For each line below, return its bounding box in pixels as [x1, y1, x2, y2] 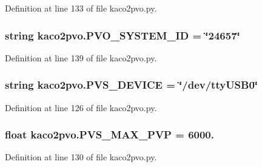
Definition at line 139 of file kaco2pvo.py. [5, 51, 157, 64]
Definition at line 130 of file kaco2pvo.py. [5, 151, 157, 163]
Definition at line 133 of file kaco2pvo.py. [5, 2, 157, 14]
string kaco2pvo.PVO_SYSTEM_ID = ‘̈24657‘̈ [5, 27, 240, 43]
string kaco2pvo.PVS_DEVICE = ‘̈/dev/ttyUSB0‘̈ [5, 77, 258, 92]
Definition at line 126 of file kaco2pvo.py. [5, 101, 157, 114]
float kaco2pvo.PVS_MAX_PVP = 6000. [5, 127, 214, 142]
